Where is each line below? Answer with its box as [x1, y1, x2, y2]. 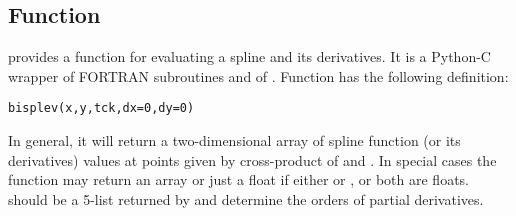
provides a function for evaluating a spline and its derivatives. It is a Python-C [8, 46, 491, 67]
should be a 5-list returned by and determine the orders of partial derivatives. [8, 188, 484, 209]
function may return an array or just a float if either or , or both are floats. [8, 169, 469, 190]
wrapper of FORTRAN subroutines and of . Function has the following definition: [8, 65, 509, 86]
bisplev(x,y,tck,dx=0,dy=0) [8, 101, 195, 116]
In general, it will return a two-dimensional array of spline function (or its [8, 130, 461, 151]
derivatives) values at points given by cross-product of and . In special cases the [8, 149, 497, 170]
